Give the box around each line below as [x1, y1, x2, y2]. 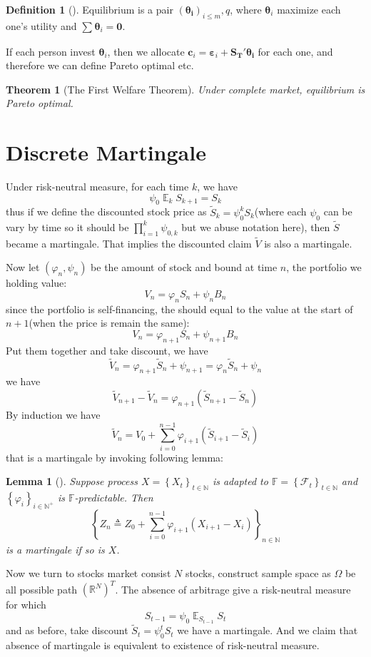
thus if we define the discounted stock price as [6, 204, 207, 219]
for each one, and [258, 44, 333, 58]
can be [323, 204, 352, 219]
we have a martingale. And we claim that [177, 623, 358, 638]
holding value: [6, 275, 67, 290]
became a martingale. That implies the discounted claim [6, 235, 252, 250]
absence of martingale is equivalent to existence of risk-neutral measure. [6, 638, 320, 652]
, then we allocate [107, 44, 185, 58]
